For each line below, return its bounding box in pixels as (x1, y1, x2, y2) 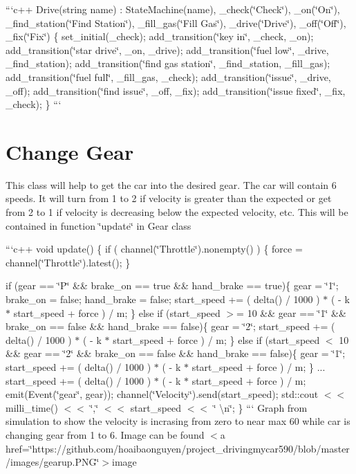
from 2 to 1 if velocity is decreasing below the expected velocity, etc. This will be (6, 205, 348, 219)
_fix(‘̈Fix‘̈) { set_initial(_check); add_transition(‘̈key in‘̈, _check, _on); (6, 29, 314, 44)
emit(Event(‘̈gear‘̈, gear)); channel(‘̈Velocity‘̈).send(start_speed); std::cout (6, 387, 319, 401)
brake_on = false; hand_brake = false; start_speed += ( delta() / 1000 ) (6, 292, 320, 307)
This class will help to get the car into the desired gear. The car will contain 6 (6, 177, 337, 192)
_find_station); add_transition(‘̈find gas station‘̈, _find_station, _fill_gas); (6, 56, 330, 71)
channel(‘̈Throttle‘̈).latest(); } (6, 255, 131, 269)
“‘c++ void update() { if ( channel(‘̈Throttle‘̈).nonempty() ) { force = (6, 241, 303, 256)
